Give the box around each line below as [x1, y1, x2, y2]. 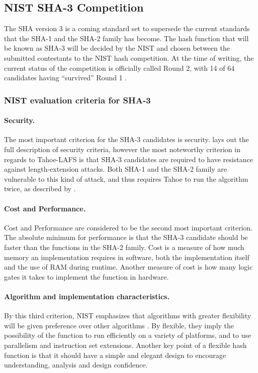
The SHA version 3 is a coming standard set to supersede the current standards [4, 23, 250, 34]
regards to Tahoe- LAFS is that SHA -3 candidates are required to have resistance [4, 154, 253, 164]
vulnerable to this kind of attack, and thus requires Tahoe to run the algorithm [4, 173, 248, 184]
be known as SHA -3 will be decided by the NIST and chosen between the [4, 43, 230, 53]
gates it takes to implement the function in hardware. [4, 271, 169, 282]
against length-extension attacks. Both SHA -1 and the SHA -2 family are [4, 164, 227, 174]
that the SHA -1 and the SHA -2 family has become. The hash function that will [4, 33, 249, 43]
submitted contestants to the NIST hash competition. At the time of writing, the [4, 52, 254, 63]
